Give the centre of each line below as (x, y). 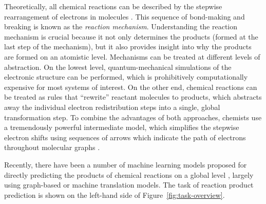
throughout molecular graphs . (52, 147)
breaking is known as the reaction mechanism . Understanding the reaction (121, 26)
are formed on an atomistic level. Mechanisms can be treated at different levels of (132, 56)
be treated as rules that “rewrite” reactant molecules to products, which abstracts (133, 97)
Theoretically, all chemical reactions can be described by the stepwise (113, 6)
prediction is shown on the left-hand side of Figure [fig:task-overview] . (115, 194)
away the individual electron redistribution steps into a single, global (112, 107)
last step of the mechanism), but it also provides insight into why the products (128, 47)
